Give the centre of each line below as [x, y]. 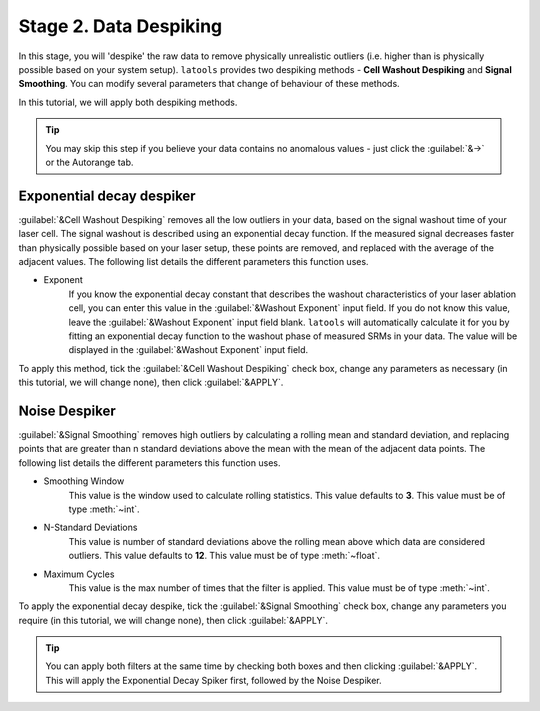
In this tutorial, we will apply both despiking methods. [128, 102]
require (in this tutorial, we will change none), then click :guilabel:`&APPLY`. [173, 620]
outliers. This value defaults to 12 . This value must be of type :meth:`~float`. [224, 556]
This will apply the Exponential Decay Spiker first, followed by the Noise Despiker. [213, 680]
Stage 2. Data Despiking [120, 26]
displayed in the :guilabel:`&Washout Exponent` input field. [188, 350]
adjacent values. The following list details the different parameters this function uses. [193, 261]
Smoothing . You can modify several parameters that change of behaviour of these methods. [209, 84]
